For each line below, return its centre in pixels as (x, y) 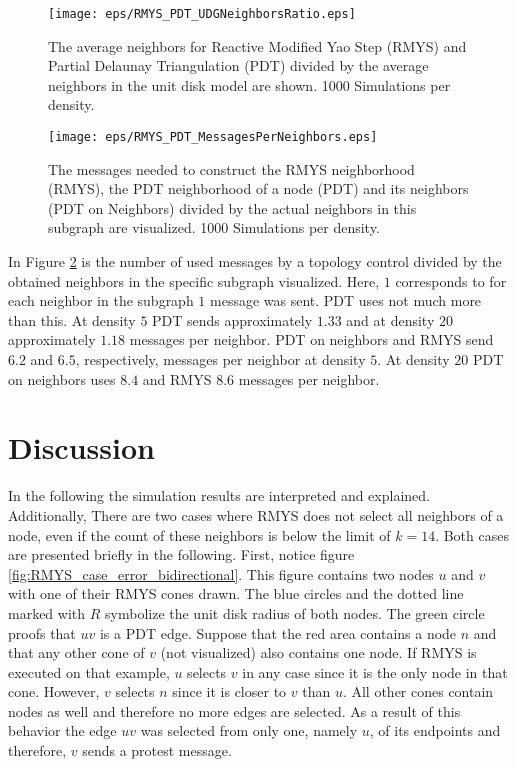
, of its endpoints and (435, 730)
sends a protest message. (157, 750)
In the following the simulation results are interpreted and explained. (219, 495)
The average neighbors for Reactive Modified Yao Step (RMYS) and (257, 45)
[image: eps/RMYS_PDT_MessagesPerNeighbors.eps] (213, 137)
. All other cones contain (418, 691)
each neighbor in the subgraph (101, 300)
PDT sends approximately (232, 319)
